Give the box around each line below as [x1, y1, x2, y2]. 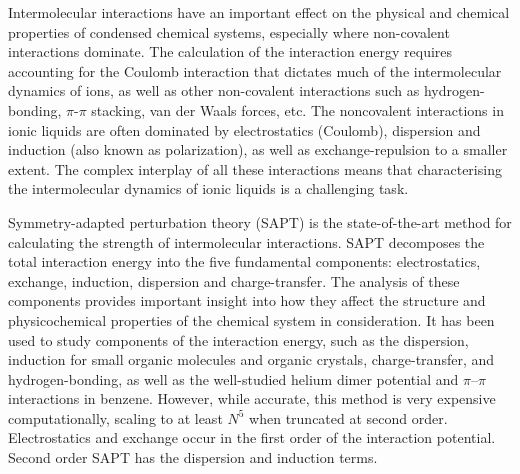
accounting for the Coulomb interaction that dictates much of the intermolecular [8, 60, 502, 81]
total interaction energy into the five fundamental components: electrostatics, [8, 251, 481, 272]
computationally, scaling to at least [8, 407, 223, 428]
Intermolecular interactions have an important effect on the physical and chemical [8, 2, 510, 22]
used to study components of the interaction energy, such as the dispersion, [8, 329, 469, 350]
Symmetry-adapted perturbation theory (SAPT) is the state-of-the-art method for [8, 211, 512, 232]
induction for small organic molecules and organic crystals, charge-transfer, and [8, 349, 495, 370]
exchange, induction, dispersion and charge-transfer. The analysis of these [8, 270, 460, 291]
